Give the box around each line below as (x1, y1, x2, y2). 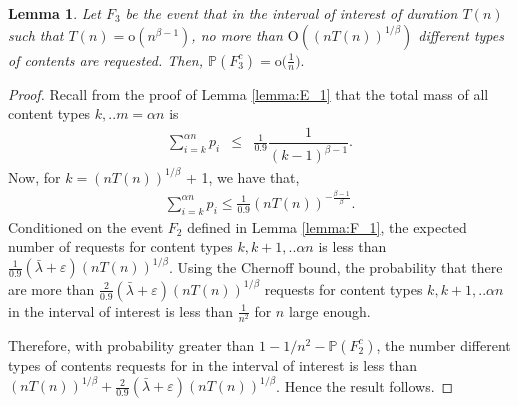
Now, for (8, 166, 61, 187)
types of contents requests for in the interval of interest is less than (8, 354, 418, 375)
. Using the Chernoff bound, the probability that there (168, 256, 503, 277)
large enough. (288, 300, 371, 321)
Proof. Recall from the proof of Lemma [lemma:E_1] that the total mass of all (8, 83, 489, 104)
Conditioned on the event (8, 216, 164, 237)
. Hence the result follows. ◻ (276, 375, 454, 396)
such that (8, 24, 64, 45)
